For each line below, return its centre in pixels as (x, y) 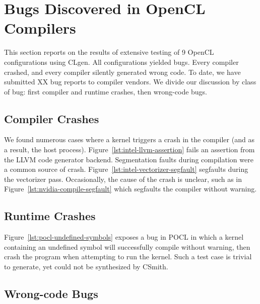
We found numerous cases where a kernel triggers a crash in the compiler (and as (129, 139)
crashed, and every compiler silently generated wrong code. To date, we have (122, 72)
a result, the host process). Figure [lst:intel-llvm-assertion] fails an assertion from (129, 149)
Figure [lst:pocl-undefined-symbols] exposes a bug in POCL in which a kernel (124, 237)
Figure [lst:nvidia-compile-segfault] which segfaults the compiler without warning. (131, 189)
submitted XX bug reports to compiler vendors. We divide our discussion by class (130, 82)
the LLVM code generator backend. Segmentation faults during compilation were (129, 159)
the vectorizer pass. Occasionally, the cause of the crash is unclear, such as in (123, 179)
